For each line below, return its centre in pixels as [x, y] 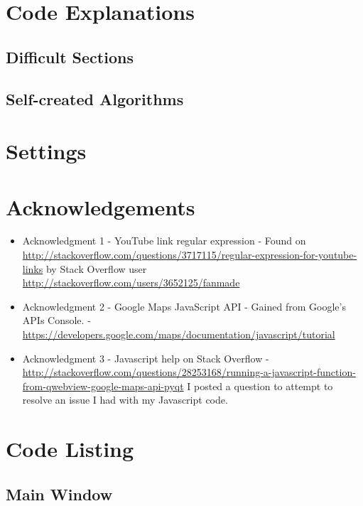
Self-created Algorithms [95, 98]
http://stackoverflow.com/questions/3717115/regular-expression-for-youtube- [190, 255]
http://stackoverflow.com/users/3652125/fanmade [131, 282]
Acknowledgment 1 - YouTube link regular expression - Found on [164, 241]
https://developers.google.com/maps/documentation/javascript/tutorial [179, 334]
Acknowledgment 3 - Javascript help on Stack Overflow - [146, 358]
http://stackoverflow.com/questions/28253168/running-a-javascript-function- [189, 372]
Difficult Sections [70, 56]
